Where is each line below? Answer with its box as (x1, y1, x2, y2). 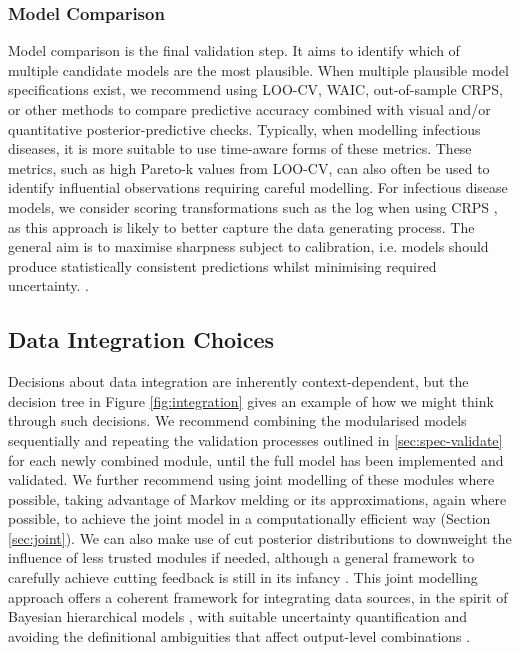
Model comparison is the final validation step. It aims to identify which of (8, 40, 460, 61)
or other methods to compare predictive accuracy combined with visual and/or (8, 99, 491, 119)
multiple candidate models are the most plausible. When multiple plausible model (8, 59, 509, 80)
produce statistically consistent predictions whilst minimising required (8, 255, 437, 276)
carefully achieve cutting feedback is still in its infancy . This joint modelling (8, 567, 478, 588)
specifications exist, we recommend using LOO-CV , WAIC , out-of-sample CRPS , (8, 79, 503, 100)
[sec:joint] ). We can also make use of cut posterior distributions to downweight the (8, 527, 512, 548)
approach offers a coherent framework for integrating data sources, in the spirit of (8, 586, 508, 607)
